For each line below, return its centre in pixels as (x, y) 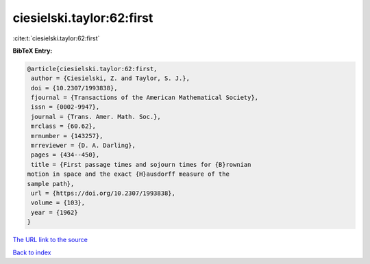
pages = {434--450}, (65, 155)
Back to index (32, 252)
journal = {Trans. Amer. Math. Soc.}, (96, 117)
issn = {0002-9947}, (65, 107)
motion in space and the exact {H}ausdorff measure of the (128, 174)
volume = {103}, (58, 203)
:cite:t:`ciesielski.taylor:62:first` (56, 38)
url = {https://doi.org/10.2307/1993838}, (103, 193)
